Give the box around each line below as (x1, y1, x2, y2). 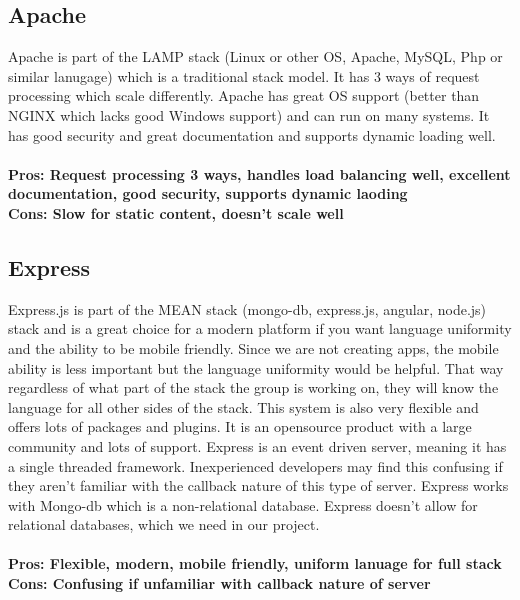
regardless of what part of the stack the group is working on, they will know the (8, 377, 499, 398)
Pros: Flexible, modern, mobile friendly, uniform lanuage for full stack (8, 553, 502, 574)
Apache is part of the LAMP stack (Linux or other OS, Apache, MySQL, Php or (8, 46, 503, 67)
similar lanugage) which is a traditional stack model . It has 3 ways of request (8, 65, 480, 86)
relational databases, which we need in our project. (8, 514, 320, 535)
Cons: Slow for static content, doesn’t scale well (8, 202, 344, 223)
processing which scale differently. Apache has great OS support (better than (8, 85, 480, 106)
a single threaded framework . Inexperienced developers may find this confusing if (8, 455, 503, 476)
